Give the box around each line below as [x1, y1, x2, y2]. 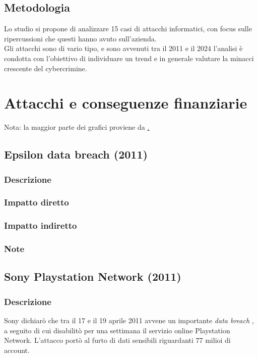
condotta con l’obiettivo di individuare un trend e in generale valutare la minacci [4, 53, 254, 63]
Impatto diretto [4, 196, 69, 209]
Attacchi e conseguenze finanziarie [4, 92, 247, 113]
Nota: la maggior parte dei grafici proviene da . [4, 122, 150, 132]
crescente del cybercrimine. [4, 63, 87, 73]
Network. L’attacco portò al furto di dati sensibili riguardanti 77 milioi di [4, 335, 231, 345]
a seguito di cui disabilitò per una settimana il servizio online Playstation [4, 325, 230, 335]
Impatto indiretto [4, 219, 77, 232]
